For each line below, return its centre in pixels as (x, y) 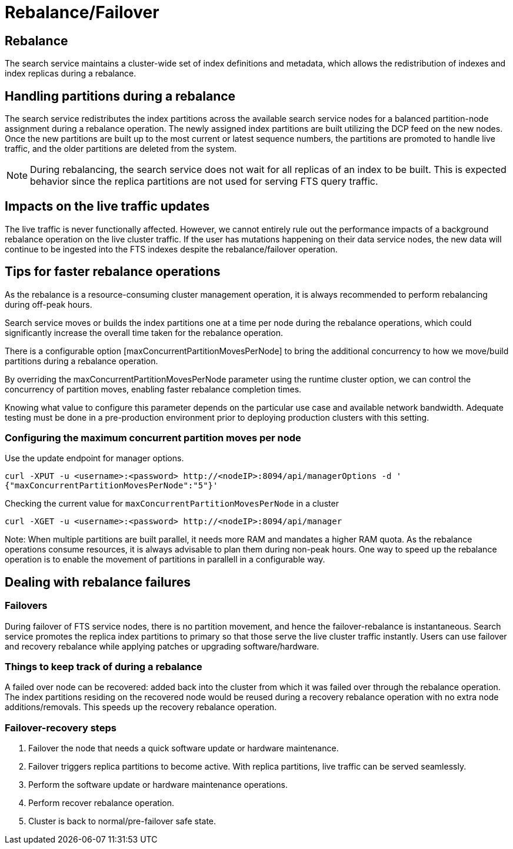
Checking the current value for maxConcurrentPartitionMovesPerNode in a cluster (172, 504)
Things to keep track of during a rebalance (104, 667)
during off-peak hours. (49, 304)
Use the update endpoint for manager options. (94, 458)
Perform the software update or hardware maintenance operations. (158, 785)
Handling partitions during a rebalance (120, 96)
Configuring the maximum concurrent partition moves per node (153, 438)
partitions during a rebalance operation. (81, 361)
